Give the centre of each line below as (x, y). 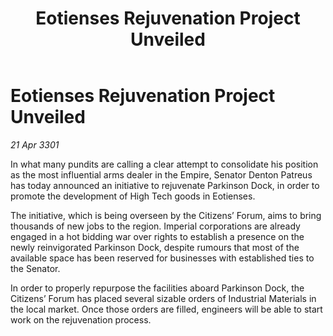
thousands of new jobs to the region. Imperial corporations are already (155, 226)
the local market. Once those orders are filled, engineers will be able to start (166, 309)
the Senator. (35, 268)
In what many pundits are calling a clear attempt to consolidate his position (164, 164)
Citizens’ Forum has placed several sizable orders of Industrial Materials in (163, 298)
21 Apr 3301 (35, 144)
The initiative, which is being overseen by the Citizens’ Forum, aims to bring (166, 215)
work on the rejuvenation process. (81, 319)
